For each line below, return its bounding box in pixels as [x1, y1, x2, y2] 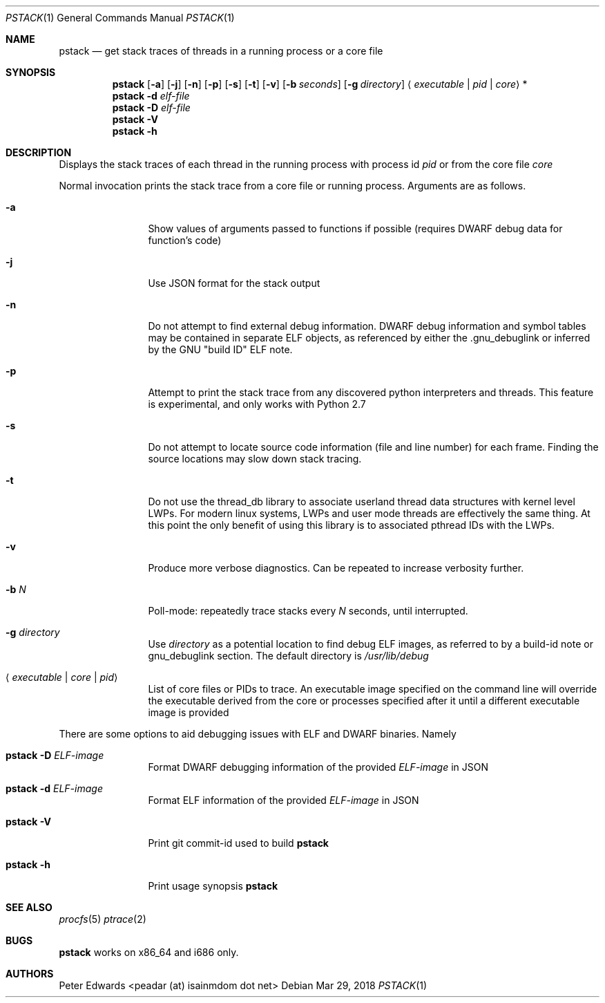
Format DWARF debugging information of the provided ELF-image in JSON [148, 761, 489, 773]
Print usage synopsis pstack [148, 880, 278, 892]
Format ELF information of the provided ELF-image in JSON [148, 794, 419, 806]
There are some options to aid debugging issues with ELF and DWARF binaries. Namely [59, 728, 457, 740]
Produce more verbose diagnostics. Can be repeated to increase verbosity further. [148, 562, 524, 574]
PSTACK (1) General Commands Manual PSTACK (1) [6, 12, 235, 24]
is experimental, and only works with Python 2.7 [148, 398, 366, 410]
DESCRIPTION [6, 147, 72, 158]
